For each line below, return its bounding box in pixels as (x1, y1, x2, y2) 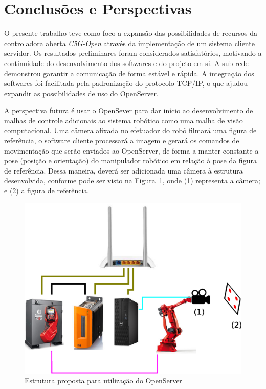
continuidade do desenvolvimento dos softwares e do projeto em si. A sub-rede (4, 57, 249, 68)
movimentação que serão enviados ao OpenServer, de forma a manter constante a (4, 145, 259, 156)
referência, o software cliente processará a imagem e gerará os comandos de (4, 135, 239, 146)
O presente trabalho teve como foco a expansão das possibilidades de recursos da (4, 28, 258, 38)
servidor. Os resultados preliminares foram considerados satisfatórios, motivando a (4, 48, 262, 58)
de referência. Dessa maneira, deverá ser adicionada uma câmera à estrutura (4, 165, 243, 176)
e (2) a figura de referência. (4, 185, 90, 196)
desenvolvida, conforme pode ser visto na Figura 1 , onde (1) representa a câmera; (4, 175, 260, 186)
